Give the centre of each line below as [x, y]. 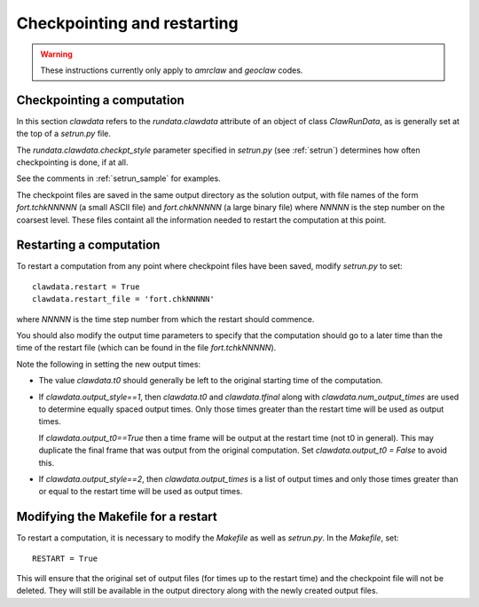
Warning [56, 54]
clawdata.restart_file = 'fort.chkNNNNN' [123, 299]
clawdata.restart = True [86, 287]
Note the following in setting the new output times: [109, 364]
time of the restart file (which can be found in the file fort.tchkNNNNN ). [146, 348]
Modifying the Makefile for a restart [117, 517]
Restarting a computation [88, 245]
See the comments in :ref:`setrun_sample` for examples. [118, 178]
